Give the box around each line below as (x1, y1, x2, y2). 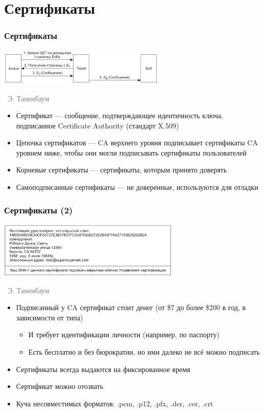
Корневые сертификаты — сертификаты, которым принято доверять (16, 164, 227, 175)
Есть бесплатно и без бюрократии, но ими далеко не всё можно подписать (28, 346, 260, 357)
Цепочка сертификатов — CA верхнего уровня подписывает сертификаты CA (16, 137, 258, 148)
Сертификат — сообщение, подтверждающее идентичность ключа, (16, 110, 223, 121)
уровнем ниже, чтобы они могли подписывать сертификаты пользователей (16, 147, 247, 158)
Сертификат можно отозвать (16, 381, 104, 392)
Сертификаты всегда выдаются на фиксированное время (16, 363, 190, 374)
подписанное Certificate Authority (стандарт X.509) (16, 120, 179, 131)
